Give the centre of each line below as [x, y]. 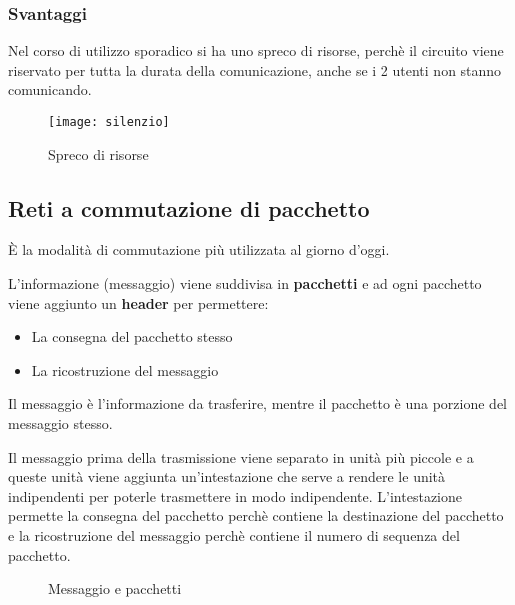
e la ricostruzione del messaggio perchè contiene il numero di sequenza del [234, 534]
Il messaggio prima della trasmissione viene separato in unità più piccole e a [241, 456]
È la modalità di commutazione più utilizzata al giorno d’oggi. [199, 249]
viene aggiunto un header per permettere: [138, 302]
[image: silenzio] [109, 122]
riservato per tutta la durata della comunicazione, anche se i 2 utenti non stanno [255, 69]
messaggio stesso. [60, 423]
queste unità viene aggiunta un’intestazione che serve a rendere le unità [227, 476]
